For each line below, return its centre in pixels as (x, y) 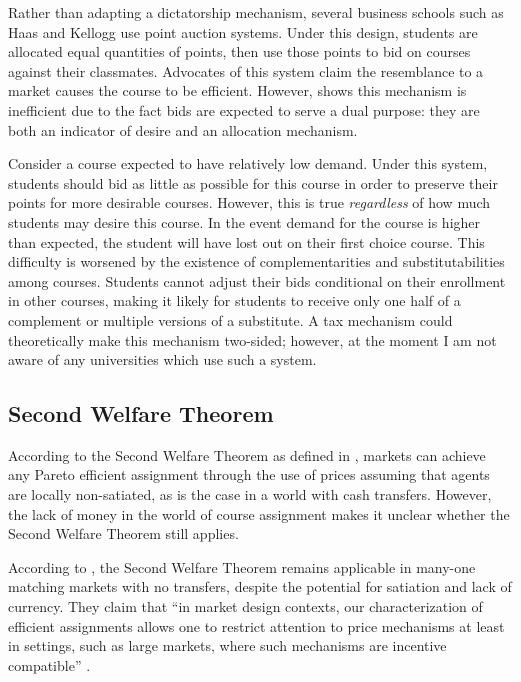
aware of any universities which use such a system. (162, 359)
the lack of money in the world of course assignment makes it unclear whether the (259, 513)
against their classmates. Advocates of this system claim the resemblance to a (246, 70)
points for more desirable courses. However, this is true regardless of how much (249, 202)
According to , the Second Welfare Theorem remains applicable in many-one (242, 566)
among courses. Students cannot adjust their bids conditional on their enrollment (257, 280)
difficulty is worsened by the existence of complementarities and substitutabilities (256, 261)
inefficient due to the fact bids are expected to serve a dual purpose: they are (244, 109)
